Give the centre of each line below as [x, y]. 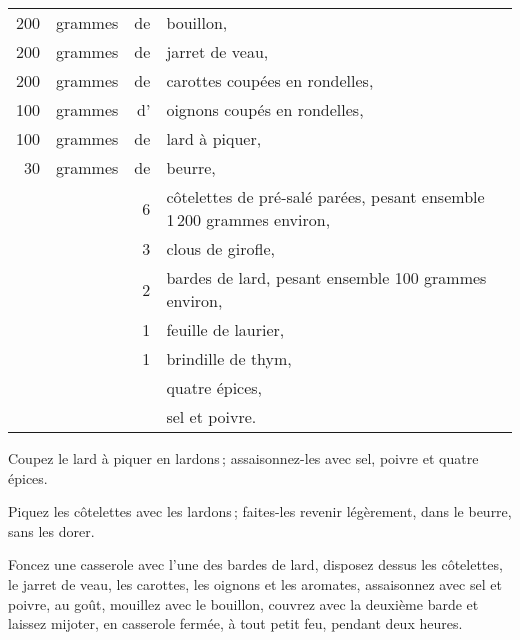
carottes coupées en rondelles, [270, 80]
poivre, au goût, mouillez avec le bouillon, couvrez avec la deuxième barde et [243, 603]
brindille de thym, [229, 358]
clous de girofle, [220, 248]
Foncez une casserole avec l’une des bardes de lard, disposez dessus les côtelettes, [255, 564]
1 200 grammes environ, [248, 219]
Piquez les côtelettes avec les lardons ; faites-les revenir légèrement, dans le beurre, [260, 511]
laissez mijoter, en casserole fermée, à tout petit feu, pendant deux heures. [235, 623]
